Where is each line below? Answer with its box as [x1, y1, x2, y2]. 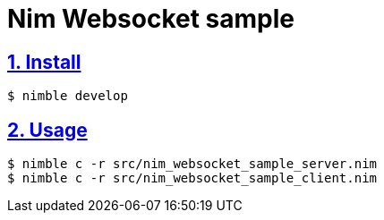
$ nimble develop [7, 89, 128, 104]
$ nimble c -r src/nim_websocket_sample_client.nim [7, 171, 378, 186]
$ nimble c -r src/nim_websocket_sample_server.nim [7, 157, 378, 172]
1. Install [7, 50, 81, 73]
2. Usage [7, 118, 88, 141]
